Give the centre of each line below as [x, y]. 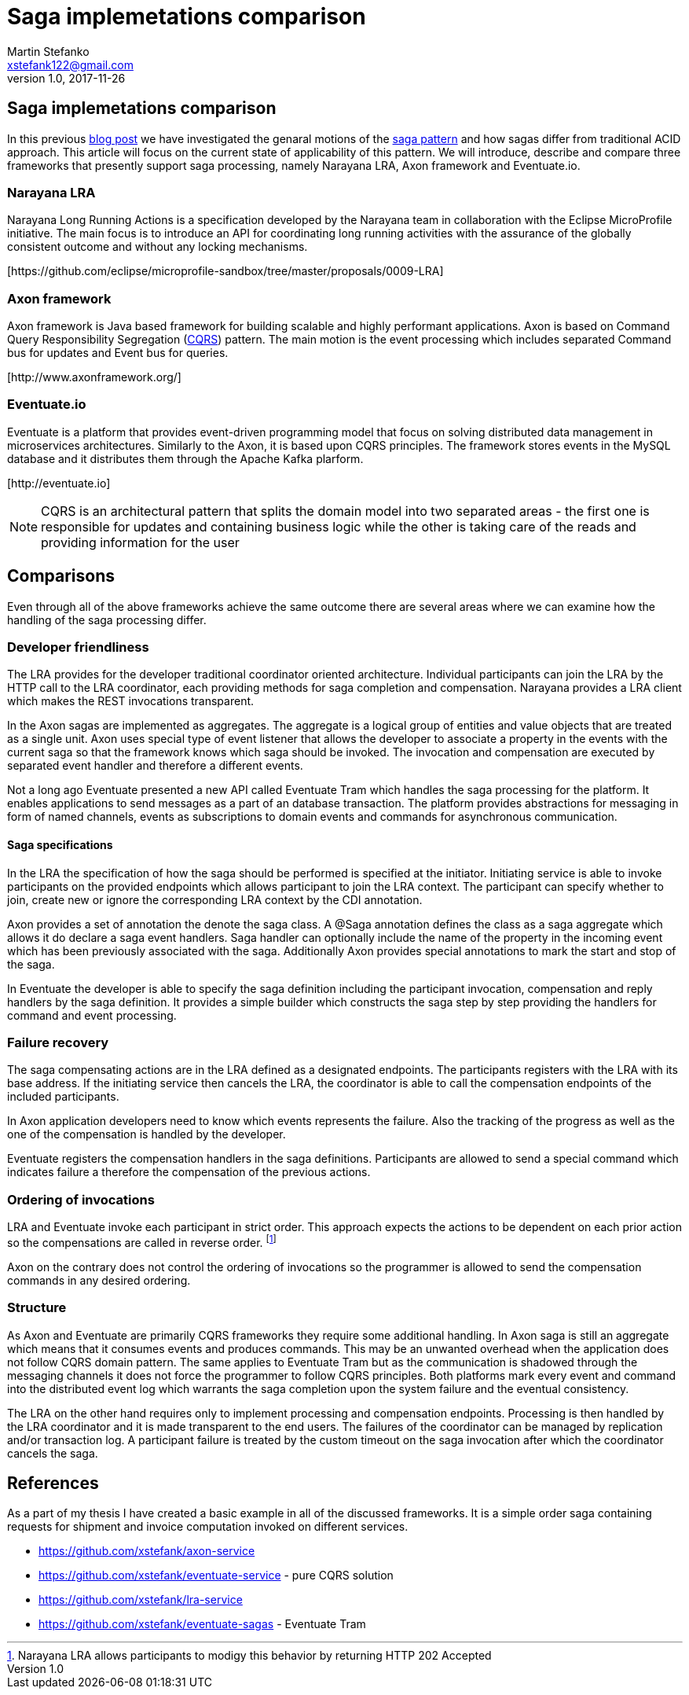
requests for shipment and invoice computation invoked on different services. [208, 1527]
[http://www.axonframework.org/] [94, 377]
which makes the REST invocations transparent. [131, 701]
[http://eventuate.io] [59, 483]
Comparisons [61, 576]
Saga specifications [60, 845]
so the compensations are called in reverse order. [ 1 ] [142, 1241]
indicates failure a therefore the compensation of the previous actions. [189, 1172]
